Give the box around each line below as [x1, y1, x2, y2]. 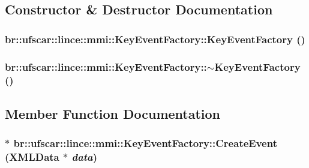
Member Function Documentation [5, 104, 221, 122]
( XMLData [5, 149, 59, 164]
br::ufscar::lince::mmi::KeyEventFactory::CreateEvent [13, 136, 277, 151]
